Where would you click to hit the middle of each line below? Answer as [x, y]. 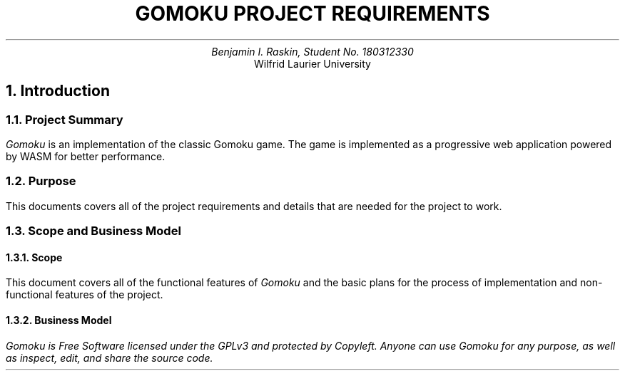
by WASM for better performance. [86, 156]
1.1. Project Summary [65, 119]
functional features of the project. [85, 295]
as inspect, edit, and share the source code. [110, 357]
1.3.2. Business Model [59, 320]
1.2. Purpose [41, 181]
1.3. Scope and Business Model [93, 231]
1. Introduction [58, 91]
